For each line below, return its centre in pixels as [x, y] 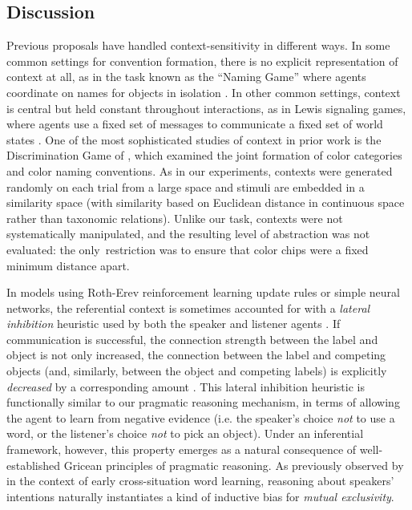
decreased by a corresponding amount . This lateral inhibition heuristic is [186, 386]
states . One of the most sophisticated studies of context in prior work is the [194, 139]
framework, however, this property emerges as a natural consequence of [182, 449]
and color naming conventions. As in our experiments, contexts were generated [200, 170]
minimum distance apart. [68, 265]
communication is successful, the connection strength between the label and [192, 339]
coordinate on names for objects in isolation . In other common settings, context [204, 92]
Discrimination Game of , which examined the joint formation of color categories [204, 155]
